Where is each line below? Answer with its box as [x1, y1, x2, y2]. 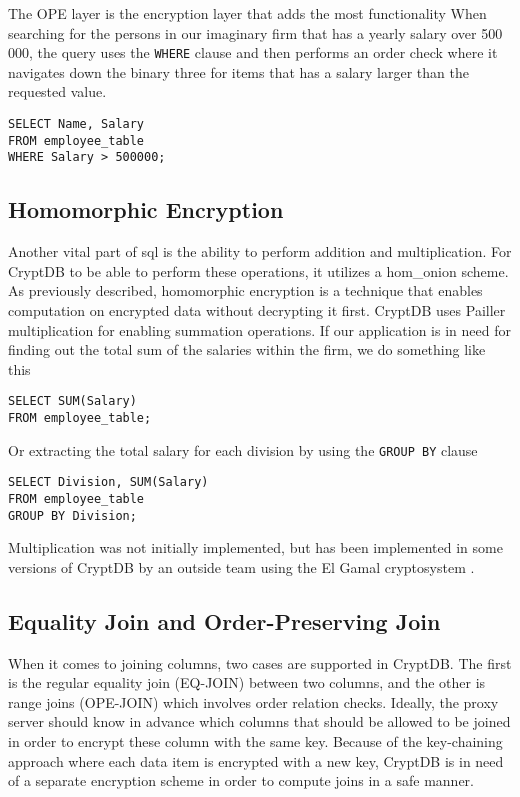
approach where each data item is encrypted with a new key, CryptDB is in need [8, 750, 504, 771]
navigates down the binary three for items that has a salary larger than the [8, 61, 469, 82]
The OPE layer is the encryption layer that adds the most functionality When [8, 3, 487, 23]
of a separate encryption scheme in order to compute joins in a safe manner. [8, 770, 474, 791]
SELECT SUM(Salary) [8, 394, 137, 409]
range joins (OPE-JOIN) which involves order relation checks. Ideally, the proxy [8, 691, 499, 712]
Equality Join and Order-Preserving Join [8, 605, 441, 636]
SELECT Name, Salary [8, 117, 145, 132]
